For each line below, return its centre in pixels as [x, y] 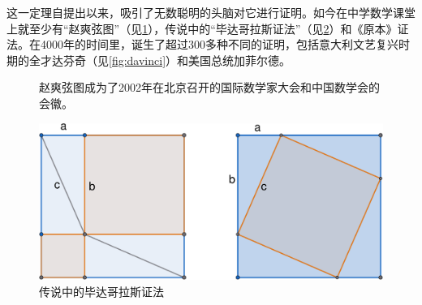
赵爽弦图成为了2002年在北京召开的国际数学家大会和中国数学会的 [209, 87]
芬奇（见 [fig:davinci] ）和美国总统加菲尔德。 [177, 60]
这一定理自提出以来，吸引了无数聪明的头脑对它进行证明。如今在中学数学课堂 [211, 12]
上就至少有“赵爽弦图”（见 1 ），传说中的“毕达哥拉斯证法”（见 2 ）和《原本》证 [208, 28]
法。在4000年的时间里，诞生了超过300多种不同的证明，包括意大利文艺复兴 [202, 44]
